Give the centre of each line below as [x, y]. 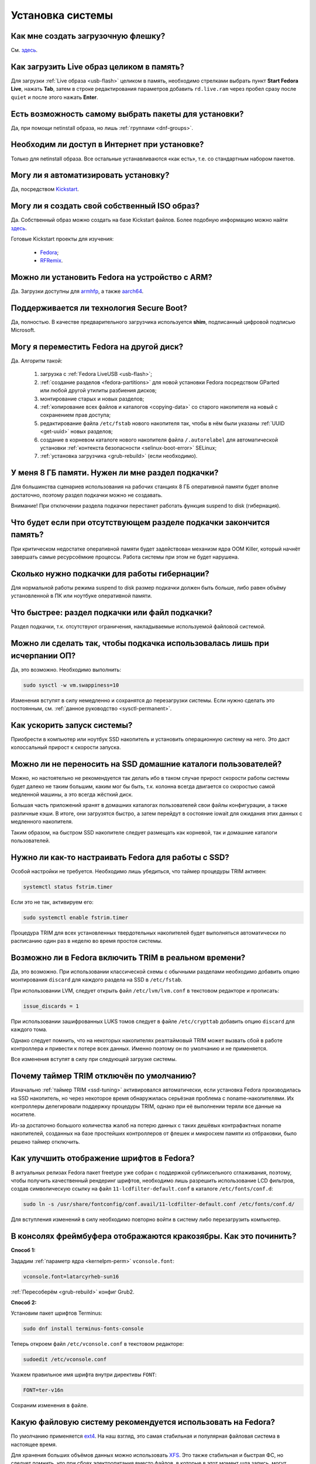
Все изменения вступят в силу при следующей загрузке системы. [94, 1059]
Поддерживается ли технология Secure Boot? [99, 308]
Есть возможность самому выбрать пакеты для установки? [127, 114]
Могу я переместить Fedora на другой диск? [97, 346]
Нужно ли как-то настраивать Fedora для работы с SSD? [120, 857]
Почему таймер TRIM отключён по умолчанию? [104, 1076]
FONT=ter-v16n [43, 1390]
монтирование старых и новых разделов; [92, 399]
